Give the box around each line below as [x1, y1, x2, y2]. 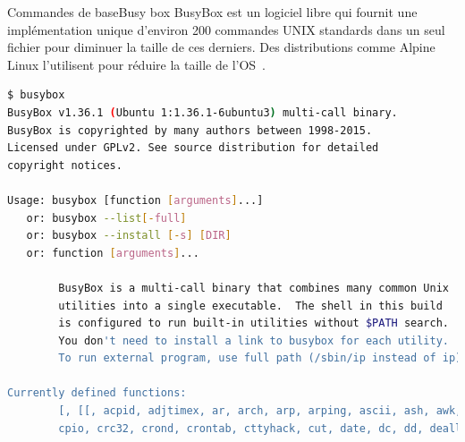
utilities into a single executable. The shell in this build [58, 299, 443, 312]
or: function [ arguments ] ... [26, 246, 199, 259]
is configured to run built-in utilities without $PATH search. [58, 317, 449, 330]
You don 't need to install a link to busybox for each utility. [58, 334, 449, 347]
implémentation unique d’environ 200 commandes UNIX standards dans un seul [7, 20, 445, 38]
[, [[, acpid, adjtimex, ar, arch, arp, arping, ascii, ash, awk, [58, 404, 462, 418]
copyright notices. [7, 158, 123, 172]
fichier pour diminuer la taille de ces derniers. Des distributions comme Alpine [7, 38, 435, 56]
